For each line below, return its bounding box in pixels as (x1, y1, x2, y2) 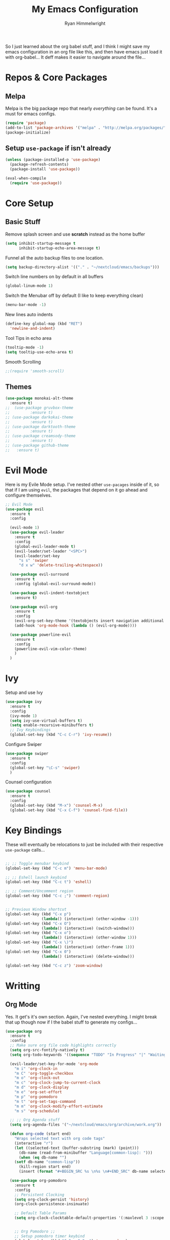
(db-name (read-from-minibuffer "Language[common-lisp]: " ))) (18, 1150, 153, 1155)
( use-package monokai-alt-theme (5, 396, 73, 401)
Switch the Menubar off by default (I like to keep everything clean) (5, 292, 143, 299)
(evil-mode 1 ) (10, 525, 39, 530)
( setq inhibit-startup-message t (5, 241, 76, 246)
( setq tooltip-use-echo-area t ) (5, 349, 73, 355)
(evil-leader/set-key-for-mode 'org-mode (10, 1061, 99, 1067)
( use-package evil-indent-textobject (10, 590, 90, 595)
